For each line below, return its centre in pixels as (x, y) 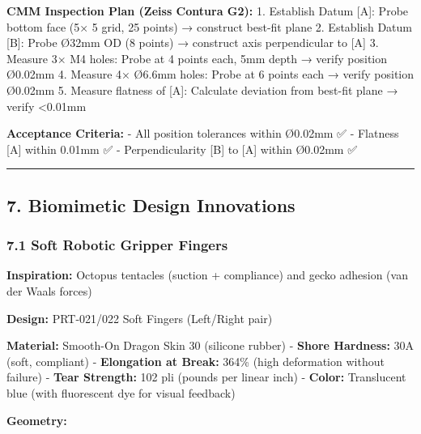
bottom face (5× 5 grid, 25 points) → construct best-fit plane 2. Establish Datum (209, 26)
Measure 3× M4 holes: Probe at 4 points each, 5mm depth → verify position (197, 58)
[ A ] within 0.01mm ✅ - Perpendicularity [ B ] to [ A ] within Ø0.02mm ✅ (182, 149)
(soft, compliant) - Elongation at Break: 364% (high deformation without (196, 361)
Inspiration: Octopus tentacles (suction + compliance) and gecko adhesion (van (207, 275)
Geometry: (37, 420)
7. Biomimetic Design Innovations (151, 204)
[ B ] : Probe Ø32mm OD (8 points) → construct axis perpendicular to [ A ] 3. (193, 43)
